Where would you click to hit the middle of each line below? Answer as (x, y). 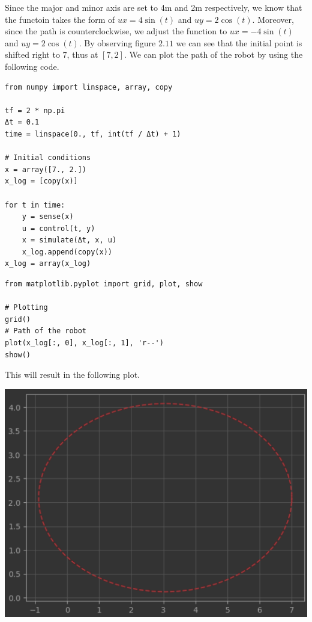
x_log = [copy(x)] (41, 181)
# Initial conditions (48, 158)
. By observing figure (117, 42)
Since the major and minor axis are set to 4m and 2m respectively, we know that (154, 7)
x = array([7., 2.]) (46, 169)
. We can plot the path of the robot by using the (213, 54)
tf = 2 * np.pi (35, 110)
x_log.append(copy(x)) (67, 252)
